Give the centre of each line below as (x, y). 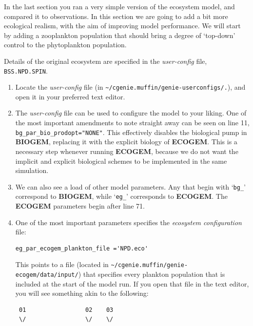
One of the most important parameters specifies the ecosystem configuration (128, 222)
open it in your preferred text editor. (70, 96)
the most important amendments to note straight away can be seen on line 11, (132, 123)
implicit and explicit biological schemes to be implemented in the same (121, 161)
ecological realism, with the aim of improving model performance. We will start (122, 26)
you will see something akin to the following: (82, 293)
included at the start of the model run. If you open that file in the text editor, (132, 283)
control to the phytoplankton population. (65, 45)
